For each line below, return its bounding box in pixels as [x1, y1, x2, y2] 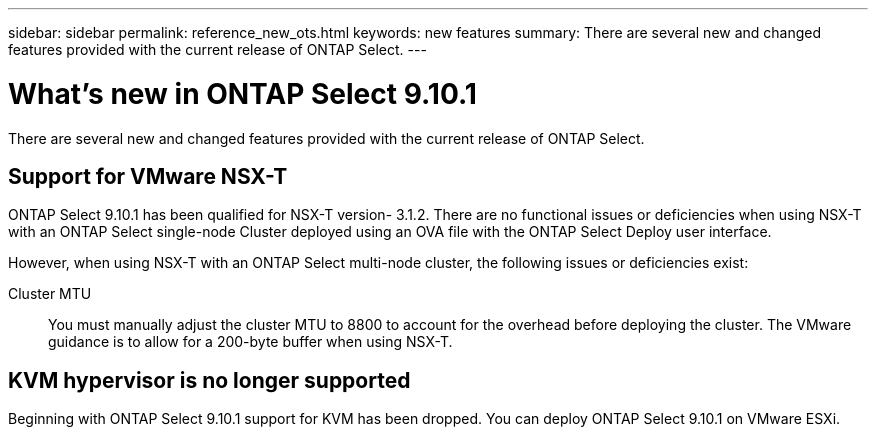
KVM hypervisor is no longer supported [8, 367, 411, 393]
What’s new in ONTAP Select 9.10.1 [8, 76, 477, 111]
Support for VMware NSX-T [8, 163, 288, 189]
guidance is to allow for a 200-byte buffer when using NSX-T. [48, 333, 453, 351]
